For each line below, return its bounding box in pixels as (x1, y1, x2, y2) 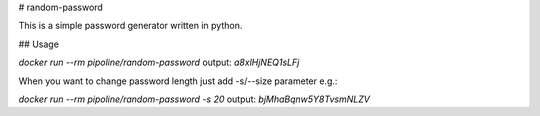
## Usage (18, 38, 60, 50)
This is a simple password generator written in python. (18, 20, 243, 32)
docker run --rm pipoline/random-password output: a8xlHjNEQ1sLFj (18, 56, 300, 69)
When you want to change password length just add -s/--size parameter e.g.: (18, 75, 338, 87)
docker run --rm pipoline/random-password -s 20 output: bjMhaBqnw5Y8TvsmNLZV (18, 93, 370, 105)
